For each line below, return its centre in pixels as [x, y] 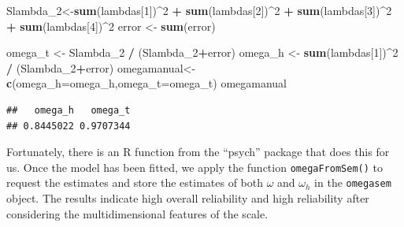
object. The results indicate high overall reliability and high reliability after [188, 198]
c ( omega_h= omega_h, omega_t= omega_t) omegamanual [146, 83]
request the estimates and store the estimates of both [135, 182]
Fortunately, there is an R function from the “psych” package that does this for [198, 152]
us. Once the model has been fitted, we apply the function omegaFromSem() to [195, 167]
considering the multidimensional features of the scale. [137, 213]
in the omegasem [353, 182]
